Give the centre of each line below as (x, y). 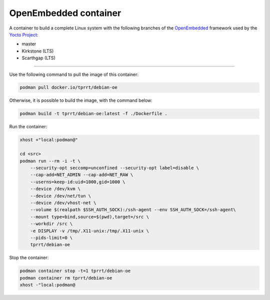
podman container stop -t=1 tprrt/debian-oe (75, 271)
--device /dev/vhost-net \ (63, 203)
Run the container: (28, 127)
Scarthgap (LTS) (39, 58)
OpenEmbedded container (65, 13)
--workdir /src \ (51, 224)
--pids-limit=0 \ (51, 238)
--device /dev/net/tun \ (61, 196)
